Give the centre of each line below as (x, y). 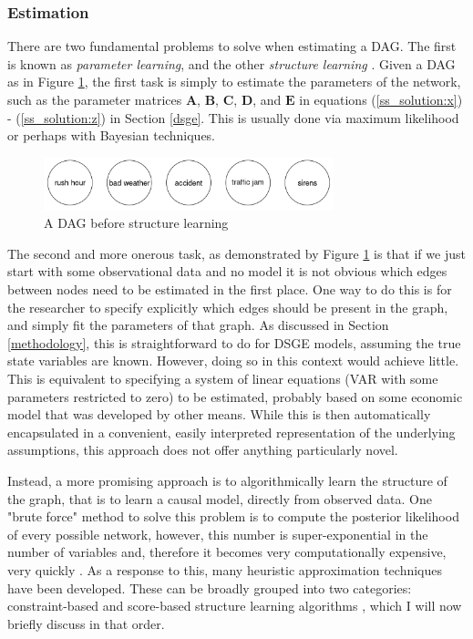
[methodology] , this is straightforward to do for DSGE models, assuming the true (234, 342)
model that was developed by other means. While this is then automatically (219, 414)
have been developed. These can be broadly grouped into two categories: (210, 587)
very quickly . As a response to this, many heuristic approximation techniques (225, 569)
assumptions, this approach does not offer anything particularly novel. (203, 450)
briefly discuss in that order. (86, 623)
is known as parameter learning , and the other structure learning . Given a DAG (231, 63)
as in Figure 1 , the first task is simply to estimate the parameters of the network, (234, 82)
